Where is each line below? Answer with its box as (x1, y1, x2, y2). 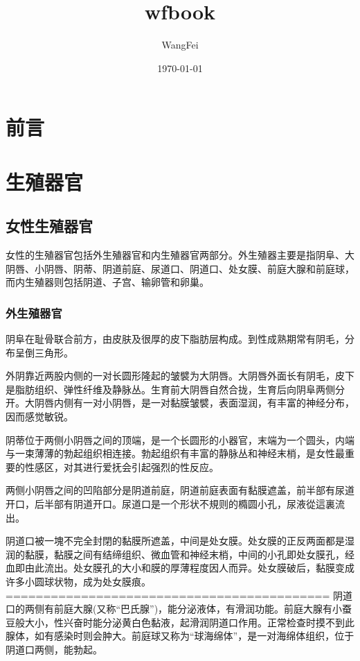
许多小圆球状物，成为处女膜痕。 (6, 574, 151, 588)
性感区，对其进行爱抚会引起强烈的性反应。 (24, 459, 219, 474)
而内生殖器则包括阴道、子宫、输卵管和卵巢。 (6, 275, 209, 289)
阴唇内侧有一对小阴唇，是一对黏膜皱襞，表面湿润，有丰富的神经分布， (34, 395, 354, 410)
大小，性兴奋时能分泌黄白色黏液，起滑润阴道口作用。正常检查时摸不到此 (24, 615, 354, 629)
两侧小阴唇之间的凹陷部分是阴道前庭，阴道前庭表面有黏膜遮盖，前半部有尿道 (6, 483, 354, 497)
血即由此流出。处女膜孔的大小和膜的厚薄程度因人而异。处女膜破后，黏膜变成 (6, 560, 354, 575)
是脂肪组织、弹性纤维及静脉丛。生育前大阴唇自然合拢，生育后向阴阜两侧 (6, 381, 335, 396)
